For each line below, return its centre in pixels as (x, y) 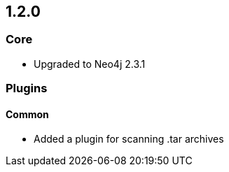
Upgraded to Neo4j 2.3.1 (90, 64)
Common (27, 114)
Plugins (27, 88)
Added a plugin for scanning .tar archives (129, 139)
